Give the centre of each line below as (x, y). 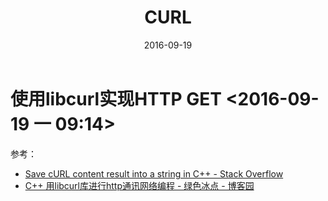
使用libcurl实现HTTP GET (116, 98)
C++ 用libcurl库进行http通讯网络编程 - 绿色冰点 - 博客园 (139, 185)
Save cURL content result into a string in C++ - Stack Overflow (154, 173)
